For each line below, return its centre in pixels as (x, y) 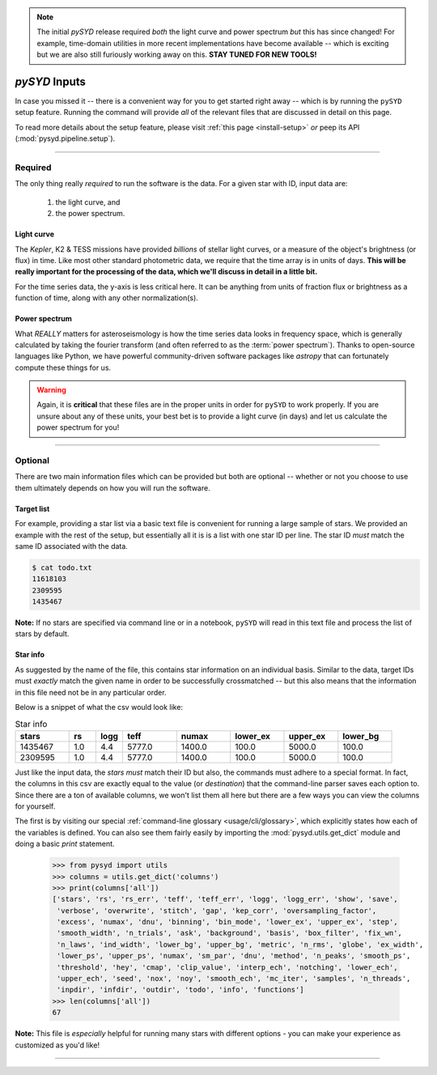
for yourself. (35, 806)
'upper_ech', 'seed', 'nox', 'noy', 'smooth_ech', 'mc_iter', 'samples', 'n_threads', (234, 979)
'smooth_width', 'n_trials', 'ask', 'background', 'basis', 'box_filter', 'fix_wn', (229, 933)
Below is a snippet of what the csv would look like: (99, 707)
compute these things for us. (63, 368)
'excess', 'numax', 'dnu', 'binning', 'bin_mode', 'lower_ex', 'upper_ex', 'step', (227, 922)
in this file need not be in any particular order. (91, 692)
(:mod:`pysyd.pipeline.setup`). (65, 138)
